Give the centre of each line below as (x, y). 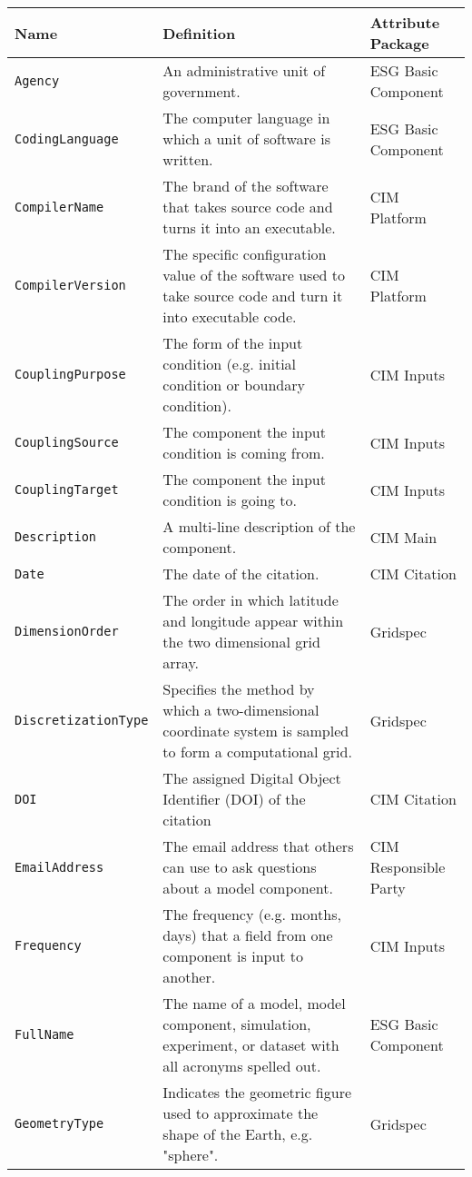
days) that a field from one (248, 935)
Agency (37, 81)
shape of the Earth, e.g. (238, 1134)
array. (181, 663)
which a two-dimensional (241, 710)
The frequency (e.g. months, (252, 914)
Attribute (405, 22)
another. (189, 977)
